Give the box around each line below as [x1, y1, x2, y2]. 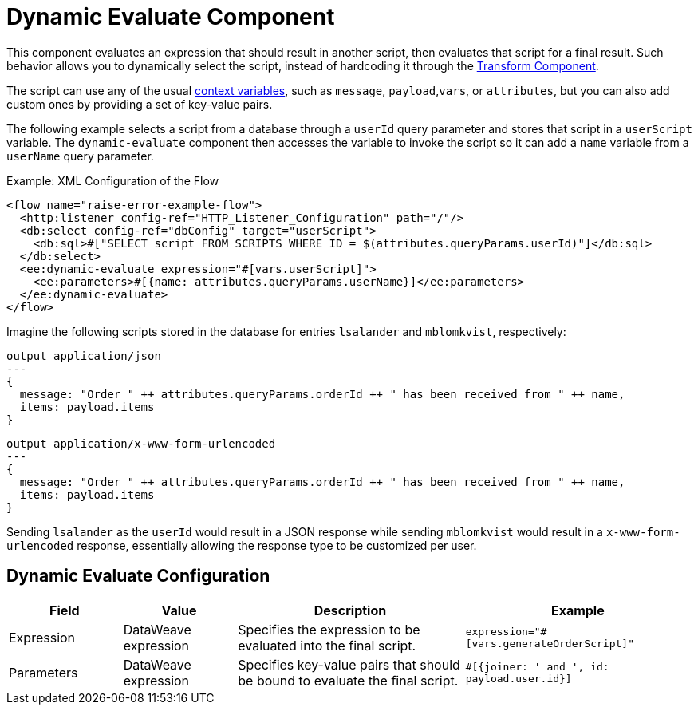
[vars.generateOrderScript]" [465, 637, 634, 650]
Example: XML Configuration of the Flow [6, 173, 219, 188]
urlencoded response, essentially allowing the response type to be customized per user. [6, 538, 477, 552]
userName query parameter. [6, 148, 154, 163]
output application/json [6, 349, 161, 362]
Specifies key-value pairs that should [238, 656, 460, 673]
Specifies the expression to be [238, 621, 420, 638]
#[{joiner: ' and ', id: [465, 660, 609, 673]
